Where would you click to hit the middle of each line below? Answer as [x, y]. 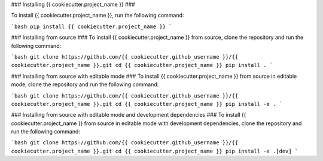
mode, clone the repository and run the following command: [85, 84]
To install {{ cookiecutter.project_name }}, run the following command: [97, 16]
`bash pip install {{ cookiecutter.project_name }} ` [92, 26]
